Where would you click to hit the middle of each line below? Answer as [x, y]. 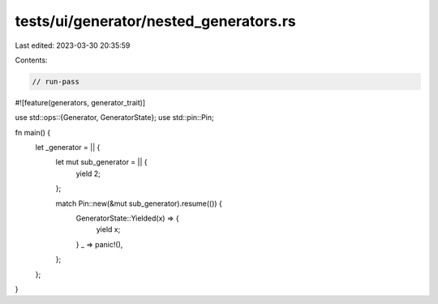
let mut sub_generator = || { [101, 162]
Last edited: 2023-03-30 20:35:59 [73, 45]
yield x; [108, 229]
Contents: [31, 60]
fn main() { [33, 132]
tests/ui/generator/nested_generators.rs [155, 21]
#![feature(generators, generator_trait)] [80, 102]
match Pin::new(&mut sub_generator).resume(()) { [139, 203]
